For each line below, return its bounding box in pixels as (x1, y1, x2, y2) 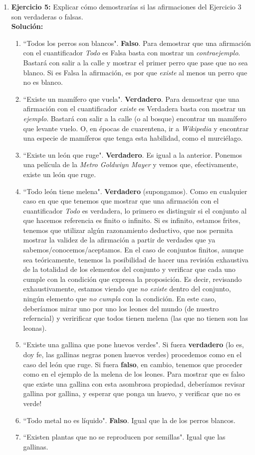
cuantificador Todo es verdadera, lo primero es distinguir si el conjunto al (23, 205, 247, 216)
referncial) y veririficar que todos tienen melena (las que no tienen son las (23, 313, 249, 323)
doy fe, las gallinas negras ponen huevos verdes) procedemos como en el (23, 349, 242, 359)
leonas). (23, 322, 47, 333)
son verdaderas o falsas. (11, 11, 83, 21)
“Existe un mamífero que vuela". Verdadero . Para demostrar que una (23, 93, 240, 104)
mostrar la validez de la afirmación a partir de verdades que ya (23, 234, 216, 245)
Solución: (11, 21, 43, 31)
